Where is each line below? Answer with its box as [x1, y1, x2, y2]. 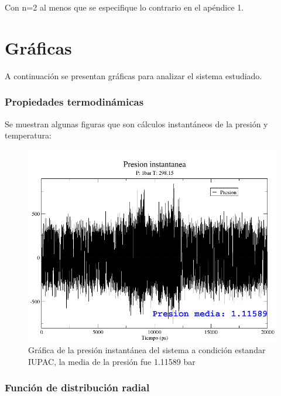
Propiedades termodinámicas [5, 94, 144, 109]
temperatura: [5, 129, 52, 141]
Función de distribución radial [5, 380, 150, 395]
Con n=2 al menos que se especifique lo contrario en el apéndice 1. [5, 1, 244, 13]
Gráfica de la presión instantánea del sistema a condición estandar [28, 343, 266, 356]
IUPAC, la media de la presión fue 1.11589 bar [28, 355, 196, 367]
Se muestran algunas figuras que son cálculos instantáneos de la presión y [5, 117, 268, 130]
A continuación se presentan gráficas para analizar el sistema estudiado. [5, 69, 262, 82]
